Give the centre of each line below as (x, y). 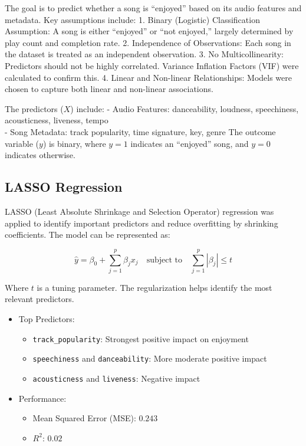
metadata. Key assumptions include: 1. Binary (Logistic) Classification (132, 19)
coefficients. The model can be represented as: (88, 235)
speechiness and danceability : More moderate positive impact (150, 358)
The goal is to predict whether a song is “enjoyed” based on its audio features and (153, 8)
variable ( (22, 143)
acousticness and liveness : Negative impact (116, 378)
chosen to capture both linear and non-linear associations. (109, 89)
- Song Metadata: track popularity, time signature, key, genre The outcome (140, 131)
